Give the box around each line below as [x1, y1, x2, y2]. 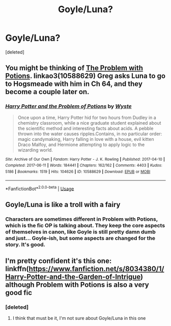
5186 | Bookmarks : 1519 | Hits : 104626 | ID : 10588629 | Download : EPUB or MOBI [5, 169, 151, 174]
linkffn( [5, 264, 29, 273]
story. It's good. [5, 241, 46, 248]
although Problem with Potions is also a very [5, 280, 149, 289]
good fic [5, 288, 32, 297]
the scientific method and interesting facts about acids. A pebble [17, 125, 154, 131]
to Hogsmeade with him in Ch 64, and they [5, 80, 142, 88]
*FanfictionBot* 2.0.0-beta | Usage [5, 185, 74, 192]
